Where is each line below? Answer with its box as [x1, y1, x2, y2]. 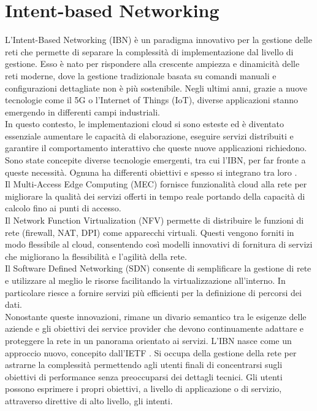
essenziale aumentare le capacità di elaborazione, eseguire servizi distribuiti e [5, 129, 294, 142]
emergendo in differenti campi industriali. [5, 105, 160, 118]
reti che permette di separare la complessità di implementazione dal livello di [5, 45, 294, 58]
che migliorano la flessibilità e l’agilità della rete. [5, 249, 187, 262]
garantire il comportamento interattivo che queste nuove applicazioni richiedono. [5, 141, 307, 154]
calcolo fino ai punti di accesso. [5, 202, 121, 214]
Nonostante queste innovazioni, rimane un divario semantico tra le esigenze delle [5, 310, 307, 323]
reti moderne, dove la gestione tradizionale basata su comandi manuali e [5, 69, 277, 82]
